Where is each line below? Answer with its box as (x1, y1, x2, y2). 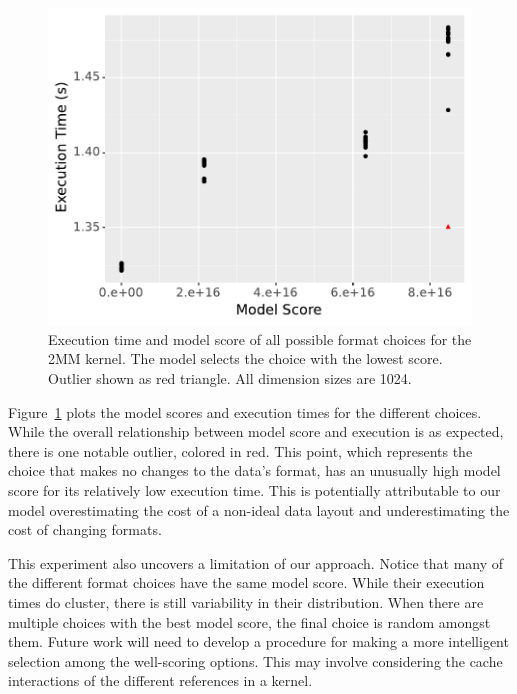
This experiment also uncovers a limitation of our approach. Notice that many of (8, 552, 504, 573)
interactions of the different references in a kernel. (8, 670, 313, 691)
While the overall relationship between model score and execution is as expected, (8, 421, 504, 442)
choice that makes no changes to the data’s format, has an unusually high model (8, 460, 501, 481)
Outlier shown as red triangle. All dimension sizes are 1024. (48, 368, 412, 389)
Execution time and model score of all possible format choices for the (48, 328, 472, 349)
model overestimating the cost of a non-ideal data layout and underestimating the (8, 499, 510, 520)
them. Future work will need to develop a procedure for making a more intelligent (8, 631, 509, 652)
